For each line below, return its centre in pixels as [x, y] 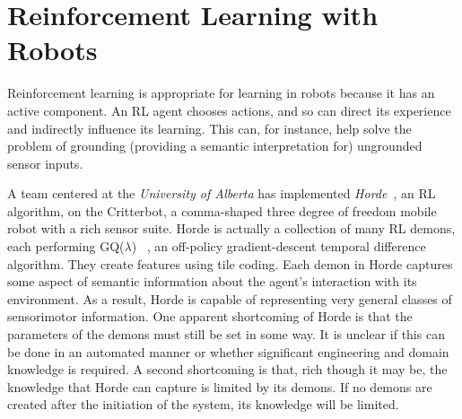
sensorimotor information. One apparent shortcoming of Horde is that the [210, 316]
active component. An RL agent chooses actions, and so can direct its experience [229, 110]
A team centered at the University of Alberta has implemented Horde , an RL [222, 193]
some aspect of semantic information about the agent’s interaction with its [212, 281]
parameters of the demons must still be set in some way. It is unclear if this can [226, 334]
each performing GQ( [66, 246]
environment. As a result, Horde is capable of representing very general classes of [230, 298]
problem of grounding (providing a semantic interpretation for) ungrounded [215, 146]
